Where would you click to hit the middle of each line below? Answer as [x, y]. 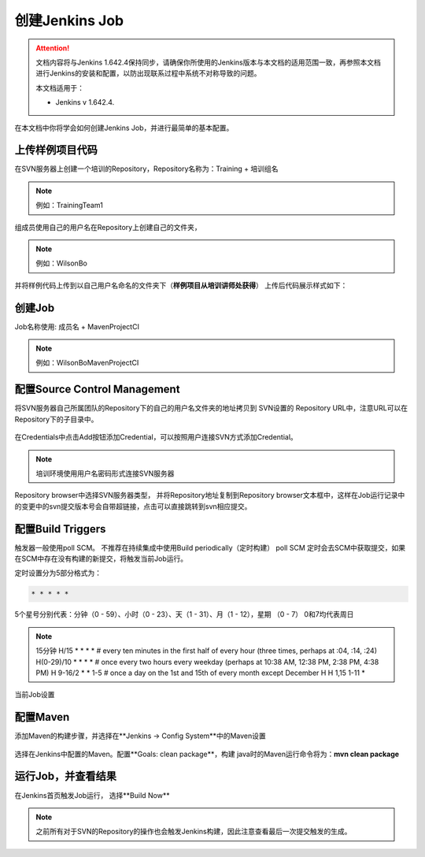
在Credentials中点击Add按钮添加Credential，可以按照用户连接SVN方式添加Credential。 [156, 437]
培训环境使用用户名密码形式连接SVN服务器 [105, 473]
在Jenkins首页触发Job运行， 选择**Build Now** [92, 795]
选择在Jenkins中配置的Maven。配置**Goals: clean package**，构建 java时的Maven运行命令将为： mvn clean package [207, 754]
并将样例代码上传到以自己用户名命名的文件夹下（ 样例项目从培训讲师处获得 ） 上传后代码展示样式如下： [181, 285]
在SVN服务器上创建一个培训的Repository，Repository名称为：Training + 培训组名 [146, 169]
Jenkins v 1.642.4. [85, 102]
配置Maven [42, 717]
